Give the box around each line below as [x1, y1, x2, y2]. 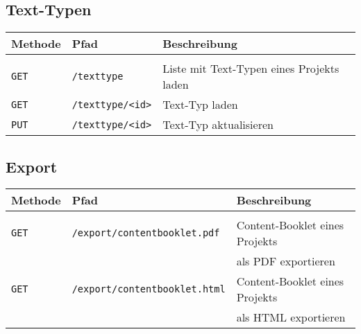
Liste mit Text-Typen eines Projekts [162, 60, 339, 77]
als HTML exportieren [236, 309, 346, 326]
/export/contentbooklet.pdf [72, 227, 220, 239]
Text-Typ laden [162, 96, 238, 113]
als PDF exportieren [236, 253, 335, 270]
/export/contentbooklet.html [72, 283, 226, 295]
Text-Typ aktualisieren [162, 116, 274, 133]
